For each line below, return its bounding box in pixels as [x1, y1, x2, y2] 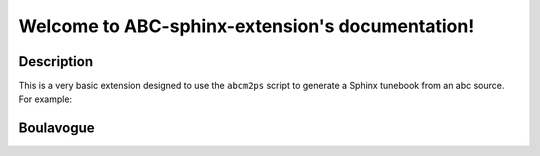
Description [18, 53, 94, 70]
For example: [18, 93, 73, 105]
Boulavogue [18, 120, 95, 137]
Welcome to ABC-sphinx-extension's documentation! [18, 15, 475, 37]
